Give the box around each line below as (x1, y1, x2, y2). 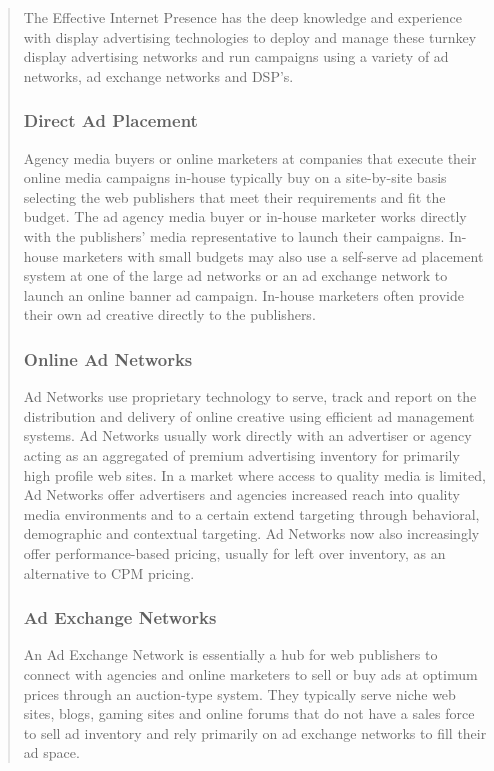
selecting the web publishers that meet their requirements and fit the (23, 186, 446, 207)
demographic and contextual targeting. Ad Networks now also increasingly (23, 523, 480, 544)
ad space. (23, 742, 80, 763)
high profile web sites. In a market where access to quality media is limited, (23, 464, 486, 485)
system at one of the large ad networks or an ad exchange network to (23, 265, 448, 286)
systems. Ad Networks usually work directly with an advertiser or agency (23, 425, 472, 446)
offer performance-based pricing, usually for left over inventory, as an (23, 542, 446, 563)
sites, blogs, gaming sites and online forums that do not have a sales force (23, 703, 475, 724)
